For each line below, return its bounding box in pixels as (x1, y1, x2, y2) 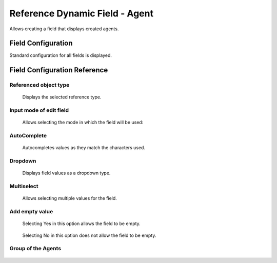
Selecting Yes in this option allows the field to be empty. (22, 220, 141, 227)
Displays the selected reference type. (22, 94, 102, 100)
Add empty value (9, 208, 53, 215)
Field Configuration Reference (9, 66, 108, 74)
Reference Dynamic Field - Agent (9, 8, 154, 19)
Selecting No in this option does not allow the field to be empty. (22, 232, 156, 238)
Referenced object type (9, 82, 70, 89)
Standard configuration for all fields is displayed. (9, 52, 112, 58)
